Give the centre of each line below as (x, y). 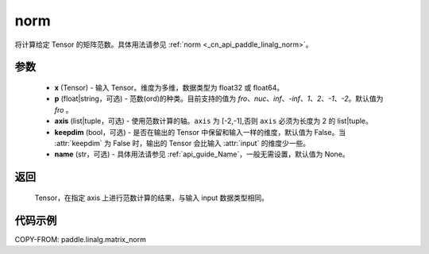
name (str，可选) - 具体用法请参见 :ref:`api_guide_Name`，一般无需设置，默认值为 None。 (202, 154)
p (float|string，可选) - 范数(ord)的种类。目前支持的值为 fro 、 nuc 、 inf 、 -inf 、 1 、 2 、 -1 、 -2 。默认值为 (219, 98)
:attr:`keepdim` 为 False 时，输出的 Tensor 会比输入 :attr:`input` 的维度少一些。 (182, 143)
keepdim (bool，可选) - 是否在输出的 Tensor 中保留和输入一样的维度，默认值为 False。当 (200, 132)
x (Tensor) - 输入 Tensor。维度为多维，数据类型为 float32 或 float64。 (169, 87)
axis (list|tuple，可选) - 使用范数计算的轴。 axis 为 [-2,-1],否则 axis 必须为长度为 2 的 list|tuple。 (214, 121)
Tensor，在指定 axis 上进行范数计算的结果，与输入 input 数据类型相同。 (152, 198)
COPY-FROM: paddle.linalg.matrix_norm (80, 239)
